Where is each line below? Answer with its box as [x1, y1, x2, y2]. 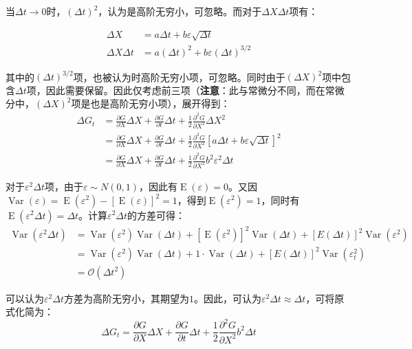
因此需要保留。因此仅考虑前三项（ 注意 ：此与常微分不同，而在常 [45, 82, 335, 97]
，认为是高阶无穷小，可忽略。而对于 [98, 4, 262, 18]
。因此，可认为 [193, 291, 261, 305]
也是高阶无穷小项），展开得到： [90, 96, 230, 111]
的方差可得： [127, 207, 186, 222]
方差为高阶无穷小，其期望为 [63, 291, 189, 305]
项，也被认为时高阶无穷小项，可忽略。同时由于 [73, 69, 285, 84]
